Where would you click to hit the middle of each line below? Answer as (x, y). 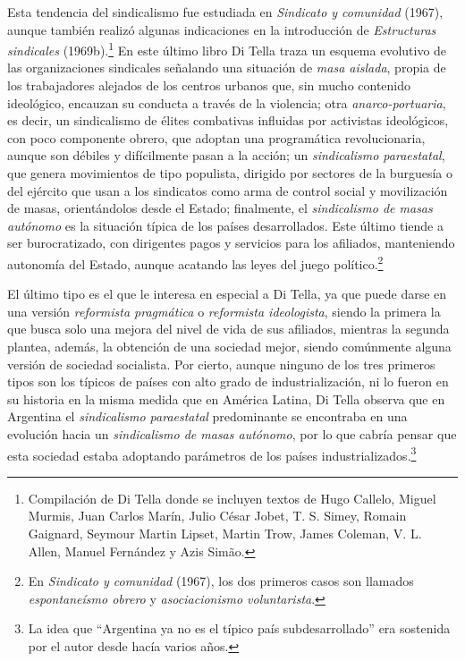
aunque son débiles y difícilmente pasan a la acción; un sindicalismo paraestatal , (226, 155)
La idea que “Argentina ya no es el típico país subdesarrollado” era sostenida (239, 628)
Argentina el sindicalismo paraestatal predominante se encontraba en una (207, 416)
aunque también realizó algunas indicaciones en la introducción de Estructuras (222, 29)
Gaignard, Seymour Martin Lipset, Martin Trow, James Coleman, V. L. (225, 533)
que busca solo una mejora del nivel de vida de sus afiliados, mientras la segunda (228, 329)
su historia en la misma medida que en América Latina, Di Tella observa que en (226, 398)
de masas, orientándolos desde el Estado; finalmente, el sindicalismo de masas (220, 208)
